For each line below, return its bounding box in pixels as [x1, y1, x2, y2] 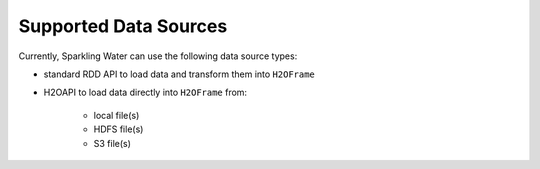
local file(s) [93, 109, 140, 121]
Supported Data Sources [18, 15, 228, 37]
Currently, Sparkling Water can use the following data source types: [18, 50, 298, 62]
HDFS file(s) [93, 123, 144, 135]
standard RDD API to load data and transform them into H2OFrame [43, 68, 315, 80]
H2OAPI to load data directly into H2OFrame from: [43, 86, 248, 99]
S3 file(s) [93, 137, 132, 149]
